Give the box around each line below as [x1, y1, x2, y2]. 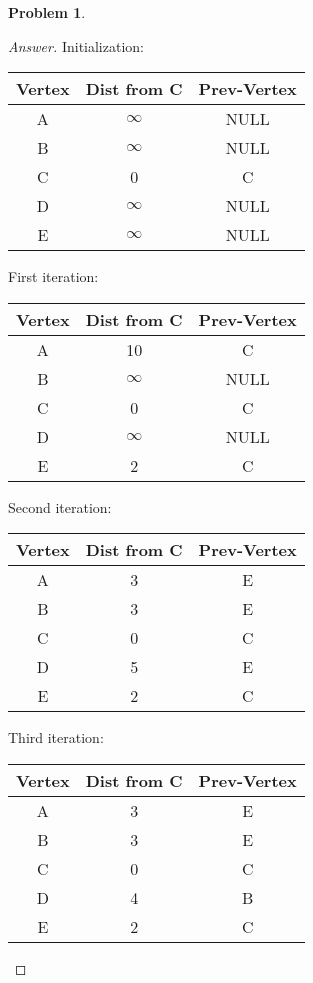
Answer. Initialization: [8, 35, 144, 56]
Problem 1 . [8, 2, 86, 22]
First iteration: [8, 266, 99, 287]
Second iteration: [8, 496, 112, 517]
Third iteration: [8, 727, 104, 748]
